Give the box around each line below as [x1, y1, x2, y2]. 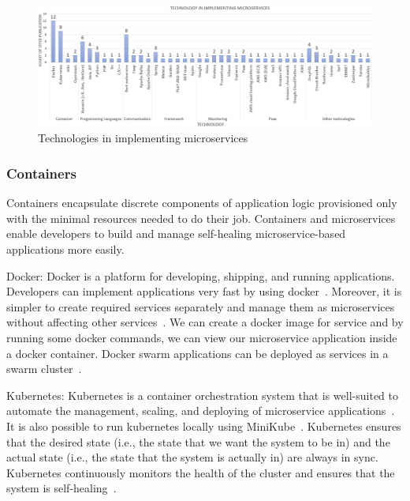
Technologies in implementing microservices [38, 130, 248, 146]
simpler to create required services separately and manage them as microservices [6, 298, 395, 315]
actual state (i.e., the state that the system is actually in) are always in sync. [6, 449, 378, 465]
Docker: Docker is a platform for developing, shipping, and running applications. [6, 267, 395, 284]
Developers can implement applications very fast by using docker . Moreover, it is [6, 283, 402, 299]
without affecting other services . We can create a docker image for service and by [6, 314, 404, 330]
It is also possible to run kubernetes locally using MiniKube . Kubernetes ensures [6, 417, 401, 434]
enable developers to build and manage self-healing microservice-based [6, 225, 346, 242]
